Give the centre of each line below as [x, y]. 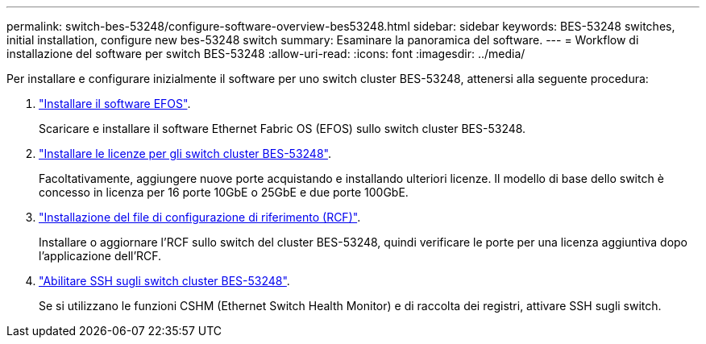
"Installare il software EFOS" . [115, 104]
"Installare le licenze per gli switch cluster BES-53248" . [185, 153]
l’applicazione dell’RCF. [100, 256]
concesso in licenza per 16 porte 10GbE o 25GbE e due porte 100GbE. [224, 192]
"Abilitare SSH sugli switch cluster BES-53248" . [164, 281]
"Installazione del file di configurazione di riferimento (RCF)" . [200, 217]
